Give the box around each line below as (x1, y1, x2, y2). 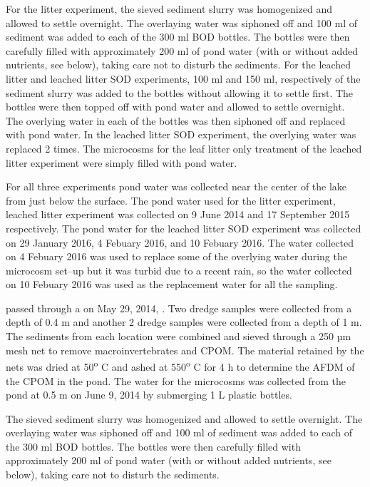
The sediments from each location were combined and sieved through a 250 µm (6, 329, 351, 344)
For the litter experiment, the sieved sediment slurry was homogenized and (6, 1, 333, 16)
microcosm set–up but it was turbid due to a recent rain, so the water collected (6, 262, 352, 277)
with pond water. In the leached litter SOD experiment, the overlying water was (6, 127, 356, 142)
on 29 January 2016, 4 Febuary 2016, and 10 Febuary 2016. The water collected (6, 235, 354, 250)
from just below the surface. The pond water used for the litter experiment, (6, 193, 336, 207)
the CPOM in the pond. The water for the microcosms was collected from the (6, 373, 346, 388)
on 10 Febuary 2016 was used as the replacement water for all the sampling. (6, 277, 338, 292)
